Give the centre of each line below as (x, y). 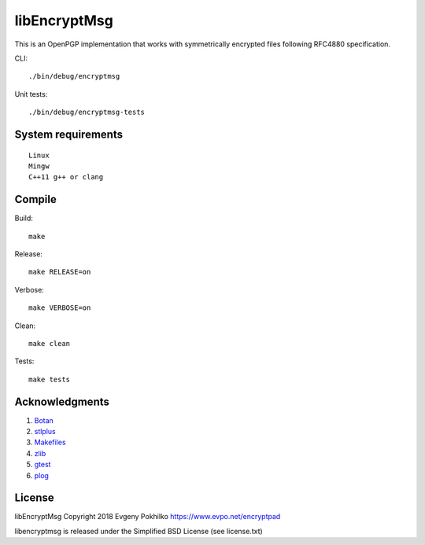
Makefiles (50, 442)
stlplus (45, 432)
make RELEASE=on (60, 272)
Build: (24, 218)
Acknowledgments (62, 401)
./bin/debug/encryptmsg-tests (87, 112)
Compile (35, 199)
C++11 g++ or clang (66, 177)
